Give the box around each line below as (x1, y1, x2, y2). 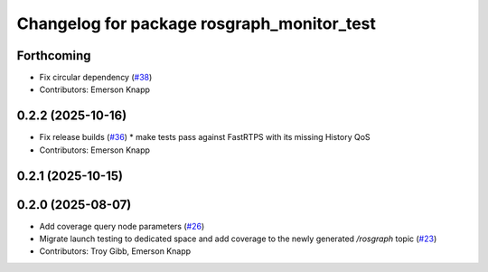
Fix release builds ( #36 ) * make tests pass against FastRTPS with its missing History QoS (39, 132, 371, 143)
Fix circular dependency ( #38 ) (39, 72, 153, 83)
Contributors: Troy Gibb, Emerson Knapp (39, 246, 192, 257)
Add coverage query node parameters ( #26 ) (39, 220, 205, 231)
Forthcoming (16, 48, 91, 63)
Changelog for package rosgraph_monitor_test (16, 14, 377, 33)
